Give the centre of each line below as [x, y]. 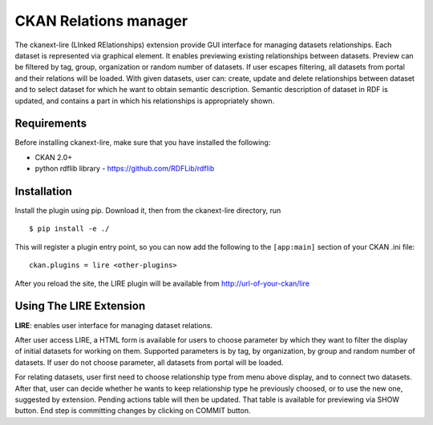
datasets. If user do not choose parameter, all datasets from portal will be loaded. [149, 362]
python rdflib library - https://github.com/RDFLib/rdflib [125, 169]
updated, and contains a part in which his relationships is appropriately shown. [145, 101]
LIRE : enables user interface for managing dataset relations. [113, 325]
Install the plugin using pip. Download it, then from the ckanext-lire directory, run [148, 210]
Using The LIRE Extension [80, 306]
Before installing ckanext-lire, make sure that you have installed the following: [143, 142]
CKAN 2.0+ [54, 157]
